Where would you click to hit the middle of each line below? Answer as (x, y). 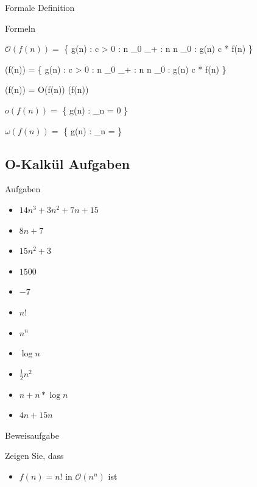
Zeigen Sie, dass (34, 456)
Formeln (20, 28)
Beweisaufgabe (32, 435)
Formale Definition (40, 7)
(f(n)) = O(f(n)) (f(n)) (47, 89)
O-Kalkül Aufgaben (68, 163)
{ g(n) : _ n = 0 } (95, 110)
